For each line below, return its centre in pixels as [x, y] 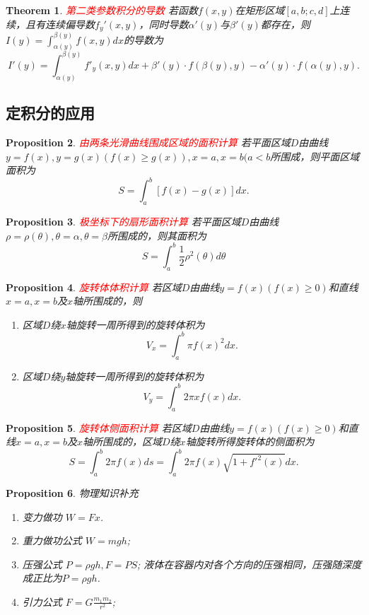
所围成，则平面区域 [315, 156]
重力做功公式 [52, 540]
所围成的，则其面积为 [157, 235]
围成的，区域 [133, 441]
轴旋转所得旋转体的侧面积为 [250, 441]
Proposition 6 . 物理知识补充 [72, 492]
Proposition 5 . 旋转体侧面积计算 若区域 [99, 427]
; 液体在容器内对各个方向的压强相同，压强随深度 [249, 564]
